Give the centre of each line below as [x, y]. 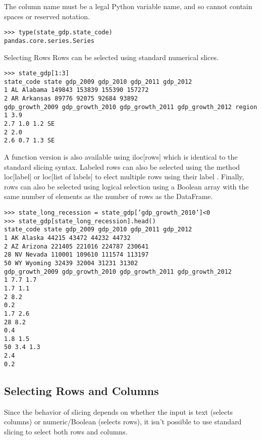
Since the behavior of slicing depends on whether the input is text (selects [119, 411]
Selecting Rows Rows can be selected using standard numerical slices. [111, 57]
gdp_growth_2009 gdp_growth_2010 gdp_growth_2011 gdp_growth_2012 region [131, 107]
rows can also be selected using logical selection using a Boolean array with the [126, 186]
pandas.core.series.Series [49, 41]
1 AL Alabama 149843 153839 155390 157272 [76, 90]
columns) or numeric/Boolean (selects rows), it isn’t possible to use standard [123, 422]
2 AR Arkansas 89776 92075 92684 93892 [71, 99]
